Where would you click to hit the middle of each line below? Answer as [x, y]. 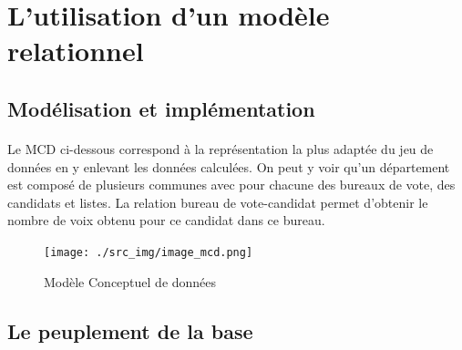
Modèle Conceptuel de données [130, 281]
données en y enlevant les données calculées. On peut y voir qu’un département [229, 166]
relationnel [76, 51]
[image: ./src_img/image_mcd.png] [149, 252]
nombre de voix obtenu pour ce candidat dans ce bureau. [166, 220]
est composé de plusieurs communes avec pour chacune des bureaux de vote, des [231, 185]
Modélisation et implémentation [161, 108]
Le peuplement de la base [130, 330]
